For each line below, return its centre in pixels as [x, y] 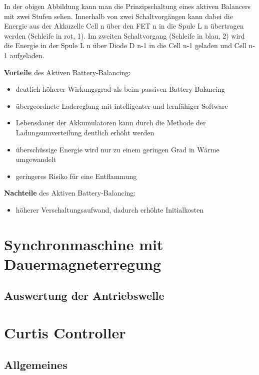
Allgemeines [36, 364]
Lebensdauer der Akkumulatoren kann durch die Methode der [111, 123]
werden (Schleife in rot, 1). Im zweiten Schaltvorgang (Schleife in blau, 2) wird [124, 35]
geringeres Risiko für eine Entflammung [76, 176]
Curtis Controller [65, 333]
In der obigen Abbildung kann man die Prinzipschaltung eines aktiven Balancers [127, 6]
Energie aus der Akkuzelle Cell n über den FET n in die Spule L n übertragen [124, 26]
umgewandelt [36, 159]
